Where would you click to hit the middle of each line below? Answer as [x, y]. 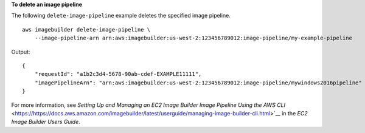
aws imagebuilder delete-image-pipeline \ [86, 29]
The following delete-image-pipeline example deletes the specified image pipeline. [121, 16]
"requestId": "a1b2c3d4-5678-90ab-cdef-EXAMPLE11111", [118, 74]
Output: [21, 52]
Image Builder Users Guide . [46, 122]
